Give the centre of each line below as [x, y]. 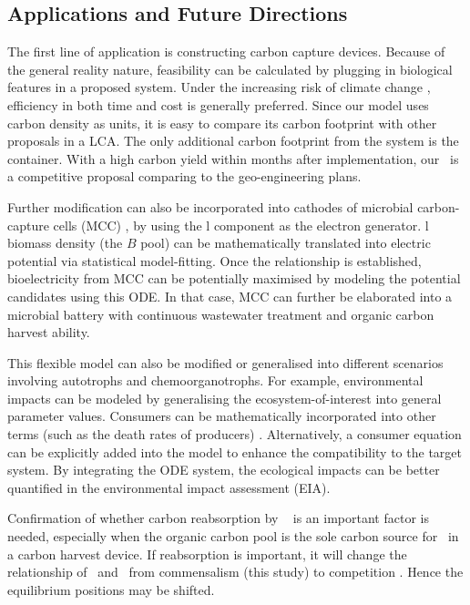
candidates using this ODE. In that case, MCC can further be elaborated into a [230, 296]
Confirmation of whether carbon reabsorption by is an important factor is [218, 518]
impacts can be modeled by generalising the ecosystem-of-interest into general [225, 398]
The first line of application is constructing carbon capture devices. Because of [226, 51]
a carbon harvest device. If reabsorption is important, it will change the [207, 554]
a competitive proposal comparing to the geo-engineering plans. [184, 176]
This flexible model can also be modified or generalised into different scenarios [225, 362]
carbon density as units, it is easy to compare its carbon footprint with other [222, 123]
